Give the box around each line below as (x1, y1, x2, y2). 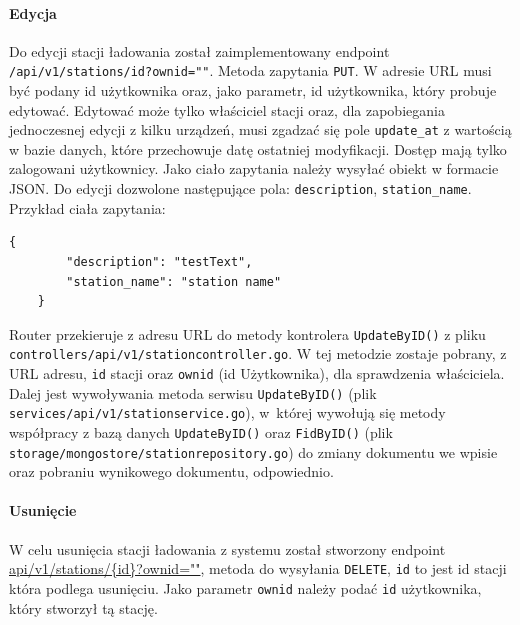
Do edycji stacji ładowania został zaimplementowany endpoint (9, 40, 390, 61)
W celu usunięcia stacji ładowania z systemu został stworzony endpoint (9, 538, 446, 559)
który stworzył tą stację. (9, 597, 158, 618)
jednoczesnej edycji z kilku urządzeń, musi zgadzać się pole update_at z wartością (9, 119, 512, 140)
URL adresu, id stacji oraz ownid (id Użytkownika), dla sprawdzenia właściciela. (9, 363, 505, 384)
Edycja (9, 2, 57, 23)
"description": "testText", (66, 254, 253, 269)
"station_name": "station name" (66, 274, 282, 289)
